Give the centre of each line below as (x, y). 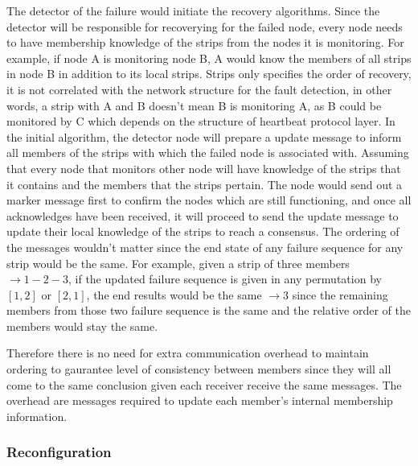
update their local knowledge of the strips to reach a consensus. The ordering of (203, 231)
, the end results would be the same (174, 294)
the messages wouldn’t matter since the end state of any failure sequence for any (205, 247)
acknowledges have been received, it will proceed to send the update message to (203, 215)
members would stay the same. (82, 326)
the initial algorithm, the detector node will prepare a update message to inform (204, 136)
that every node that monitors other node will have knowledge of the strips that (204, 168)
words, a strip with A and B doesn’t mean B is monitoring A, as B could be (194, 105)
